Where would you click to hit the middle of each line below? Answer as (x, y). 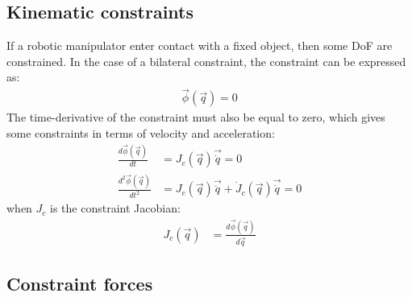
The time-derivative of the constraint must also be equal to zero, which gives (196, 117)
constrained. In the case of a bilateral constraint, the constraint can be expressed (206, 61)
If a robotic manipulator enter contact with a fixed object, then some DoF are (200, 45)
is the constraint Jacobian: (115, 208)
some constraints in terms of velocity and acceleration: (141, 132)
